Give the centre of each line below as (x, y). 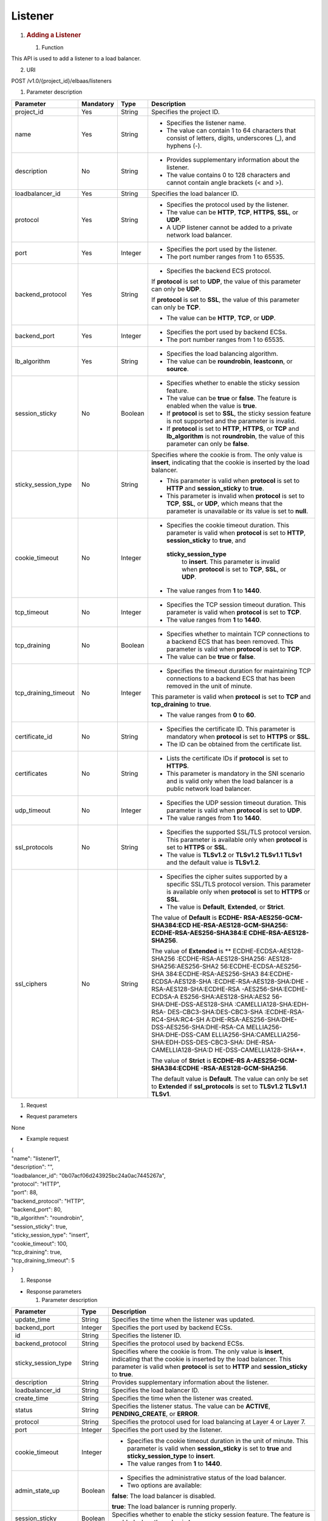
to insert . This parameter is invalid (231, 562)
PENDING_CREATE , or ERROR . (155, 1414)
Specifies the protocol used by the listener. (227, 204)
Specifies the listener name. (206, 123)
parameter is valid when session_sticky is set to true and (209, 1449)
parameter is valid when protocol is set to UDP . (234, 810)
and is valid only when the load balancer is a (230, 781)
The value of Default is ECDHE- (196, 917)
